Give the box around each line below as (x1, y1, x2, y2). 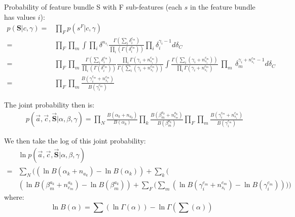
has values (4, 11, 35, 22)
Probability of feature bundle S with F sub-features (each (4, 2, 182, 12)
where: (4, 192, 24, 202)
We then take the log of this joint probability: (4, 135, 146, 146)
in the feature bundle (190, 2, 255, 12)
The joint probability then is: (4, 99, 95, 110)
